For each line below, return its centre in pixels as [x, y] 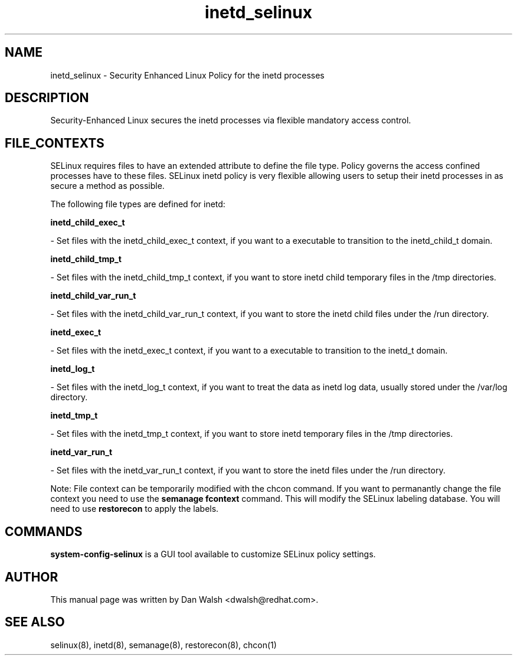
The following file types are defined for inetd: [138, 204]
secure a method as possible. [107, 186]
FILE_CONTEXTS [55, 143]
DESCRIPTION [47, 98]
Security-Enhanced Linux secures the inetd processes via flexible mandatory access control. [231, 120]
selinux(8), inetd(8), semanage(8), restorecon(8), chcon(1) [163, 645]
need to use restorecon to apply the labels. [135, 509]
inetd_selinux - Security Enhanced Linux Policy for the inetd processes [187, 75]
